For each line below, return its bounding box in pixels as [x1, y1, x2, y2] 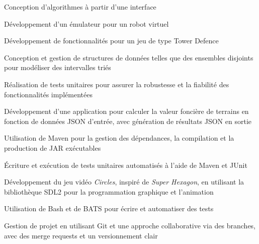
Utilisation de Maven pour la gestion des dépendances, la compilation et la [4, 133, 234, 143]
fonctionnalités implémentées [4, 89, 93, 99]
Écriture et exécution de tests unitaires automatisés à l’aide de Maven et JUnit [4, 159, 247, 170]
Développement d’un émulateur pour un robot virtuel [4, 18, 169, 29]
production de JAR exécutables [4, 142, 101, 153]
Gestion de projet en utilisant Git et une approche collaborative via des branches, [4, 220, 256, 230]
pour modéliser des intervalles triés [4, 62, 111, 73]
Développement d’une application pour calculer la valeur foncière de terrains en [4, 106, 249, 116]
